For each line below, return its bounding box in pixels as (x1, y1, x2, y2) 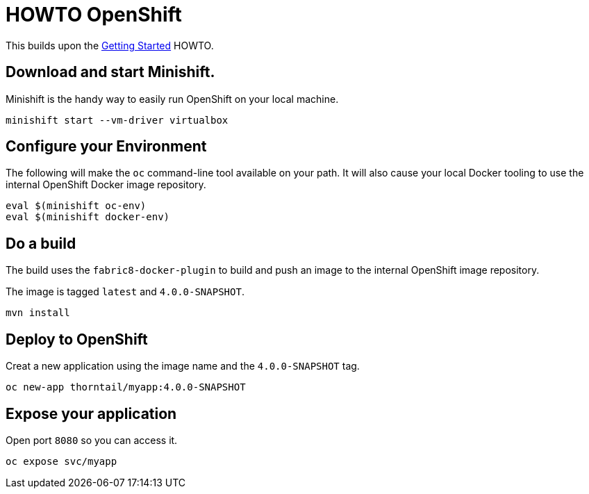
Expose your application (6, 404, 177, 422)
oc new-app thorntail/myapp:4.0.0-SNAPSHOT (6, 381, 246, 393)
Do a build (6, 234, 76, 252)
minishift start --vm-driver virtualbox (6, 114, 229, 126)
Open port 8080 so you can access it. (6, 434, 178, 446)
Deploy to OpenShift (6, 330, 148, 348)
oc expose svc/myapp (6, 455, 117, 467)
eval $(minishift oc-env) (6, 200, 147, 212)
